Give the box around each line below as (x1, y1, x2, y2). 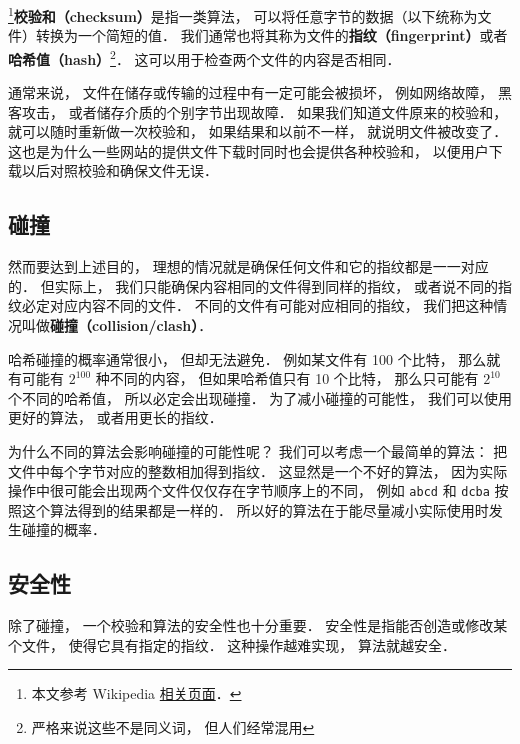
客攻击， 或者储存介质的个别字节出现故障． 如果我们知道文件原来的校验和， (8, 101, 508, 122)
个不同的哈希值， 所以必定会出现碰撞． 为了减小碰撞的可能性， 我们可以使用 (8, 387, 512, 408)
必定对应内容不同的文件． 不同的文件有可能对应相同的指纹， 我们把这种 (21, 295, 494, 316)
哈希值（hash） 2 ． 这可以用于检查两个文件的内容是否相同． (8, 45, 401, 69)
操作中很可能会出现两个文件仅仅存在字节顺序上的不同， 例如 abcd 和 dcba (8, 480, 490, 501)
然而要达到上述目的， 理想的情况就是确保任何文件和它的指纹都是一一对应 (8, 256, 489, 277)
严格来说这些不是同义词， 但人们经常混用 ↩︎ (31, 717, 315, 738)
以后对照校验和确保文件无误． (21, 160, 218, 181)
